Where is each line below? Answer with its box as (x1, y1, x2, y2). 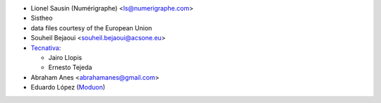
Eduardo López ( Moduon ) (30, 83, 106, 92)
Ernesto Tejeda (48, 63, 92, 72)
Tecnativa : (30, 43, 61, 52)
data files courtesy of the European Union (30, 23, 152, 32)
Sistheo (30, 14, 53, 23)
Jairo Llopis (48, 53, 83, 61)
